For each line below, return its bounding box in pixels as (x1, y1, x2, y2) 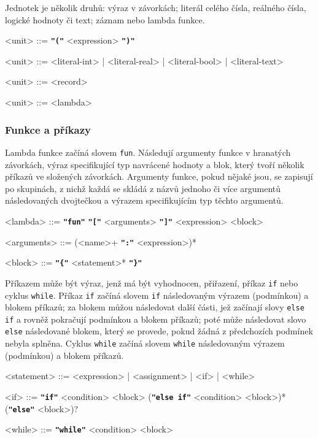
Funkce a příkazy (5, 121, 91, 137)
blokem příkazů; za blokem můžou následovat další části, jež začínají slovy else (5, 301, 304, 313)
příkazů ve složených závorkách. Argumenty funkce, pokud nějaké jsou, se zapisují (5, 170, 313, 183)
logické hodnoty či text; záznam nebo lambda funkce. (5, 13, 205, 26)
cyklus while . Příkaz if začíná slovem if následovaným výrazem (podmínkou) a (5, 288, 309, 301)
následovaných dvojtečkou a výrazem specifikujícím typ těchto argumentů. (5, 194, 284, 207)
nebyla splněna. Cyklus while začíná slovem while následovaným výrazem (5, 337, 285, 350)
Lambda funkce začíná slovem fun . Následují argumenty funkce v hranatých (5, 145, 291, 158)
